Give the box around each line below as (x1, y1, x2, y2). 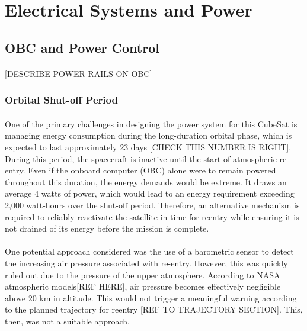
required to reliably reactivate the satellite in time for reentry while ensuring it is (5, 210, 299, 223)
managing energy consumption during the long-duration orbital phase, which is (5, 129, 292, 142)
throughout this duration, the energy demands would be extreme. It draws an (5, 175, 287, 188)
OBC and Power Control (5, 38, 159, 56)
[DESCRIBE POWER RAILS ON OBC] (5, 67, 152, 79)
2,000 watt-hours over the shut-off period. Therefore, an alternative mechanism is (5, 198, 300, 211)
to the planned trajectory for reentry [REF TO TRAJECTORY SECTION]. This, (5, 303, 303, 316)
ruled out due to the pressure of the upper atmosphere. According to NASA (5, 268, 280, 281)
